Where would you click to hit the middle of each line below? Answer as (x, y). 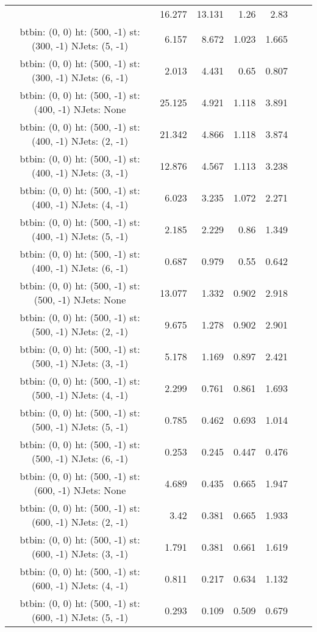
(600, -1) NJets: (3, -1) (80, 554)
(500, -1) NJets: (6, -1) (80, 458)
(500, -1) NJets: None (80, 300)
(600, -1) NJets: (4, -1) (80, 585)
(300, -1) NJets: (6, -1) (80, 77)
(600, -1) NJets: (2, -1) (80, 522)
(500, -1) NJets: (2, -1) (80, 331)
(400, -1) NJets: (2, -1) (80, 141)
